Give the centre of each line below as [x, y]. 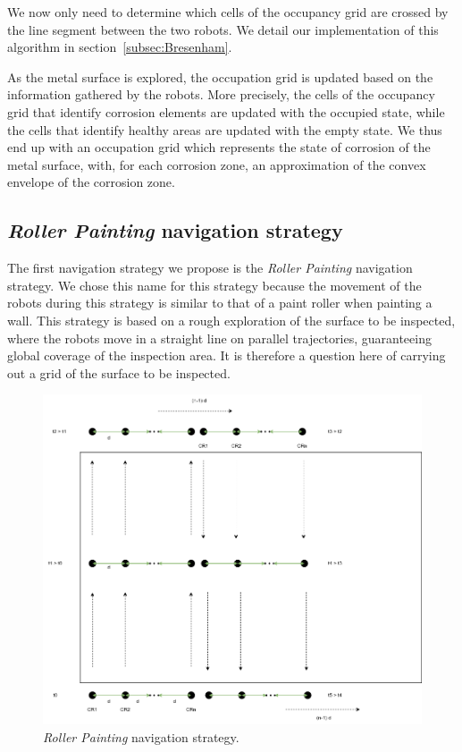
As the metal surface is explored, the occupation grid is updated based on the [220, 76]
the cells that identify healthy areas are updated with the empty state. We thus [225, 129]
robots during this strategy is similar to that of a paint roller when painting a [220, 303]
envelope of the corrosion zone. [91, 182]
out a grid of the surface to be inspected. [119, 372]
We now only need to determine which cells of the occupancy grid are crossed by [228, 12]
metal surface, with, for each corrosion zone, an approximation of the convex [217, 164]
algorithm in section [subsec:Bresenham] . [120, 47]
